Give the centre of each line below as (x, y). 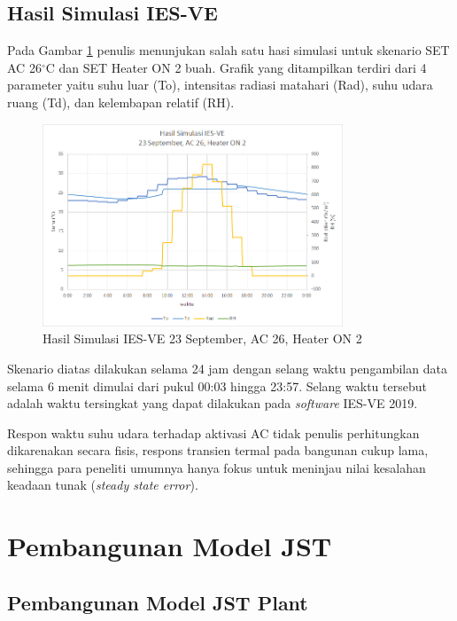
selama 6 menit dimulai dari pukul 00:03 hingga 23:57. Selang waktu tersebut (217, 385)
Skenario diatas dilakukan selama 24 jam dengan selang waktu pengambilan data (227, 368)
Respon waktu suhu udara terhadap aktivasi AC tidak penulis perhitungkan (213, 432)
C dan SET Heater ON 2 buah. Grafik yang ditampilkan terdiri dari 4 (236, 67)
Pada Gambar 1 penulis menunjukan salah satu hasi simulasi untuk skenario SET (228, 50)
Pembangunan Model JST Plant (158, 602)
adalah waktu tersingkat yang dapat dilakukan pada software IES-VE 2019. (213, 403)
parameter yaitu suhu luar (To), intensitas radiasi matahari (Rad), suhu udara (220, 85)
